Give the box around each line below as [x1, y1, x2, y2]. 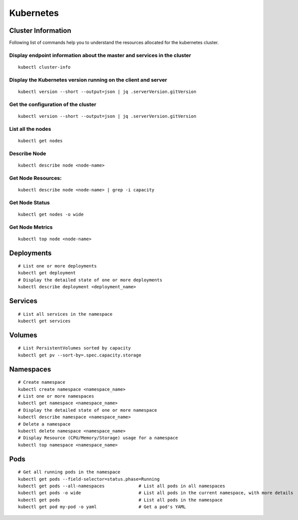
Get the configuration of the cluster [9, 101, 97, 108]
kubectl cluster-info [18, 65, 71, 70]
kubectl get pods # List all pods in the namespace [18, 497, 223, 503]
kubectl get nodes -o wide [18, 211, 84, 217]
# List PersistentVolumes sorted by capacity [18, 346, 131, 351]
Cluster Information [9, 26, 72, 35]
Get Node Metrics [9, 224, 53, 231]
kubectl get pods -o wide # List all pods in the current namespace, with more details [18, 490, 294, 496]
